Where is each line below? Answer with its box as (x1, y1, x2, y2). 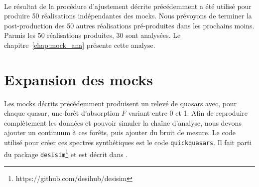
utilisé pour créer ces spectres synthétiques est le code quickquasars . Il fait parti (4, 137, 252, 148)
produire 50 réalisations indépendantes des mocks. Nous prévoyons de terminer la (4, 10, 252, 21)
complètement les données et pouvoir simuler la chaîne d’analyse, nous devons (4, 117, 242, 128)
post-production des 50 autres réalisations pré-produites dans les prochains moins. (4, 20, 255, 30)
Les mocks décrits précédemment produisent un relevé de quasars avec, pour (4, 98, 237, 108)
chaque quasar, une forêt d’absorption (4, 108, 120, 118)
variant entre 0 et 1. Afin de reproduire (128, 108, 248, 118)
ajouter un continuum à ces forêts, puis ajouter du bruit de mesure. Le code (4, 127, 236, 138)
